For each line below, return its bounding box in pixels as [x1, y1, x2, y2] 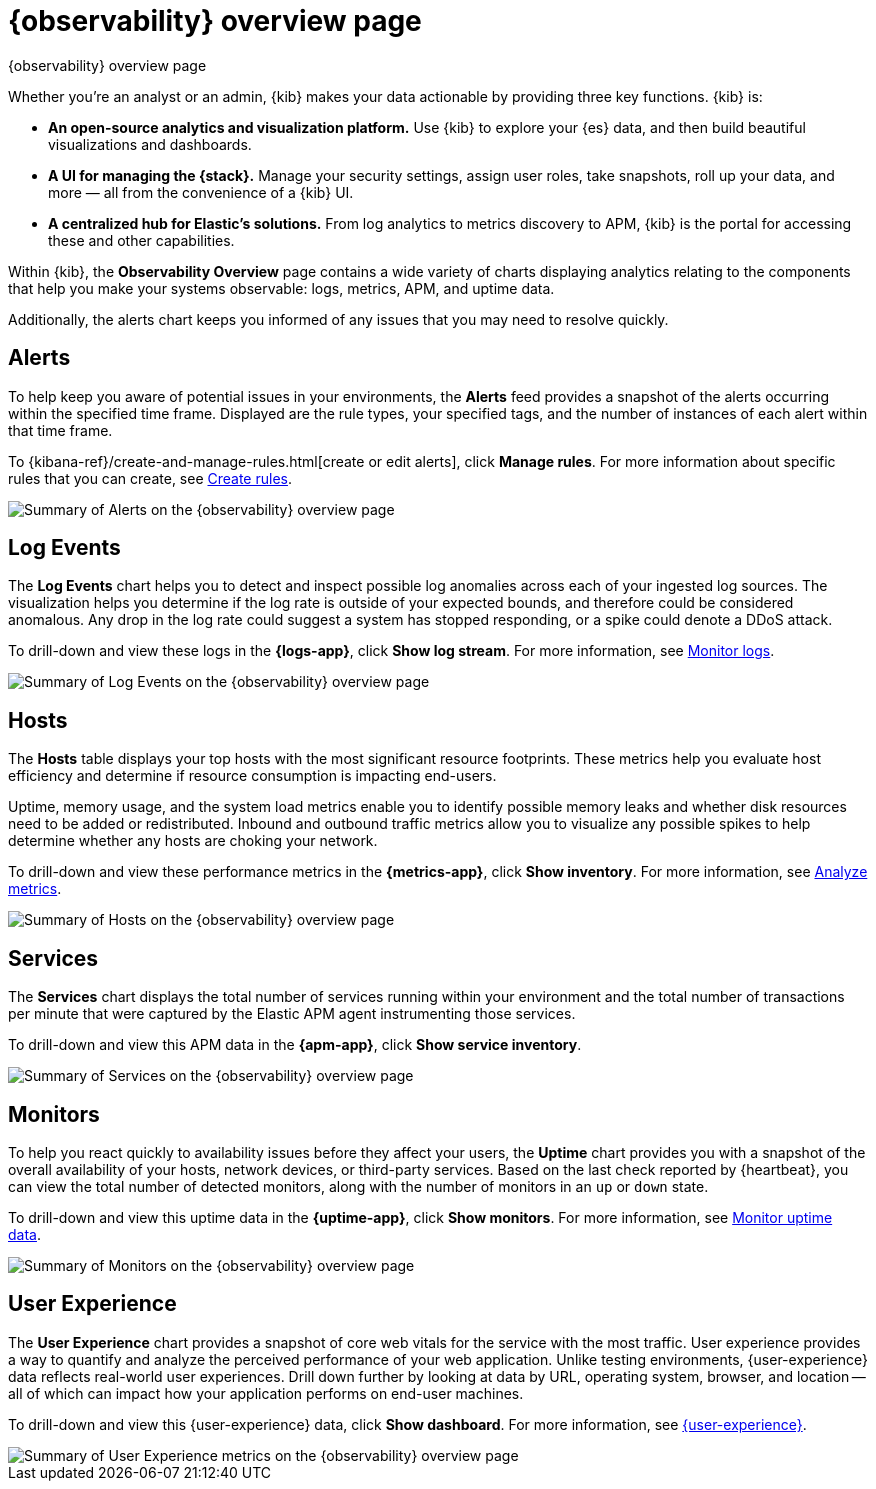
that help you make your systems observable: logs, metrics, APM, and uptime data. [8, 279, 555, 297]
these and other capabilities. [48, 231, 235, 249]
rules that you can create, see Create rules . [8, 469, 293, 487]
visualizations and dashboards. [48, 135, 252, 153]
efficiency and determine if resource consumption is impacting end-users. [8, 767, 497, 785]
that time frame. [8, 421, 113, 439]
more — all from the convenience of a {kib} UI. [48, 183, 354, 201]
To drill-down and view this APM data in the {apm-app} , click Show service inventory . [8, 1036, 582, 1054]
